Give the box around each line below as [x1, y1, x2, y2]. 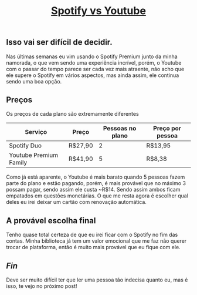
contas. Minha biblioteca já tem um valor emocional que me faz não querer [6, 237, 187, 244]
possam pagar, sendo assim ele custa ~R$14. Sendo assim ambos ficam [6, 186, 181, 193]
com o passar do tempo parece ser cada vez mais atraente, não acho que [6, 65, 185, 72]
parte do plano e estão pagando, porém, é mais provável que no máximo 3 [6, 180, 186, 187]
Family [9, 159, 28, 167]
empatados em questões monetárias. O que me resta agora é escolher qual [6, 192, 189, 199]
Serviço [25, 128, 47, 136]
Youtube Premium [9, 151, 59, 159]
